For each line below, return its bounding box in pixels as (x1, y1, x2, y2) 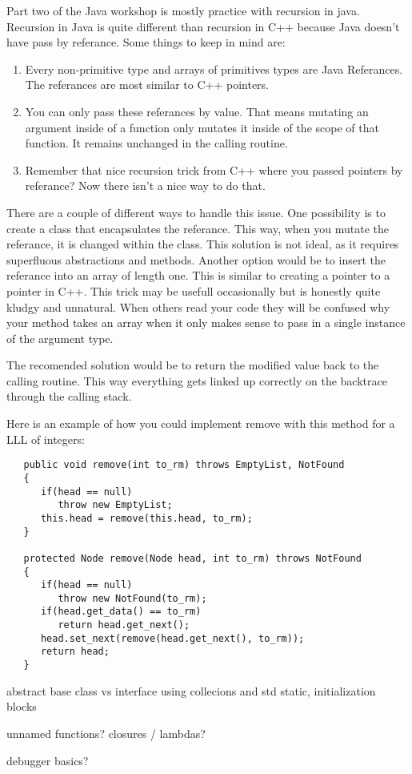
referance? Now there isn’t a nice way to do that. (25, 177, 266, 194)
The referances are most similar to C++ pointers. (25, 76, 269, 93)
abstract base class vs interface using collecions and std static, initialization (6, 682, 376, 699)
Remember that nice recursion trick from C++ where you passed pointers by (25, 161, 403, 178)
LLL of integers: (6, 430, 85, 447)
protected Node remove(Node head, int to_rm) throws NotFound (23, 552, 362, 564)
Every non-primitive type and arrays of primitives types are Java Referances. (25, 60, 403, 77)
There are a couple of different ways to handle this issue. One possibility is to (6, 204, 386, 220)
